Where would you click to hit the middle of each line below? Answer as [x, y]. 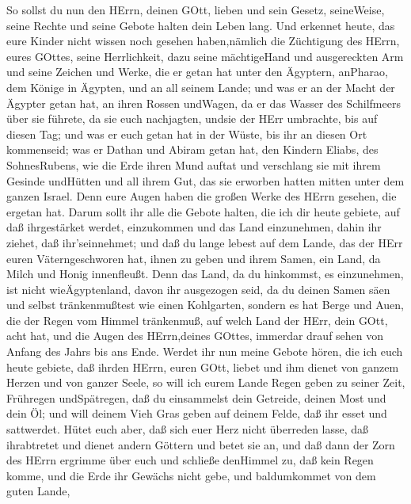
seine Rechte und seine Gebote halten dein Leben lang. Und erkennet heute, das [201, 25]
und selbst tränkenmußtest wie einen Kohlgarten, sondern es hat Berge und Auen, [205, 305]
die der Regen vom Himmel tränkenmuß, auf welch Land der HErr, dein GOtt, [197, 320]
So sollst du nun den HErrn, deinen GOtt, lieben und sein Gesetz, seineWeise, [196, 10]
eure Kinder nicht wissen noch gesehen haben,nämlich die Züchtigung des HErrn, [203, 41]
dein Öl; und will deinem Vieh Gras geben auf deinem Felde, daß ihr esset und [197, 413]
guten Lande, [38, 491]
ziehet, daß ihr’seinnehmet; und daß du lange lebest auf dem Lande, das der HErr [205, 242]
